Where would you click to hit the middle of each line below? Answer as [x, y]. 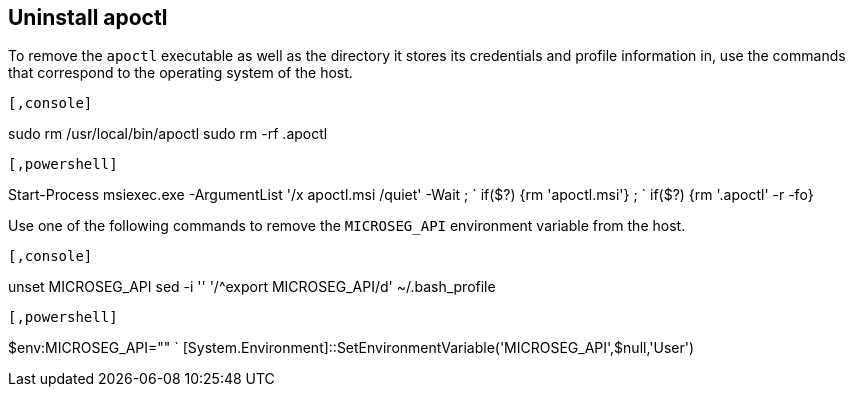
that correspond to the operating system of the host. [180, 73]
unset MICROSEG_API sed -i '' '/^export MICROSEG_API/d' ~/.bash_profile [252, 287]
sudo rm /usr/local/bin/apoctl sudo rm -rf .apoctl [168, 134]
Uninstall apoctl [88, 17]
